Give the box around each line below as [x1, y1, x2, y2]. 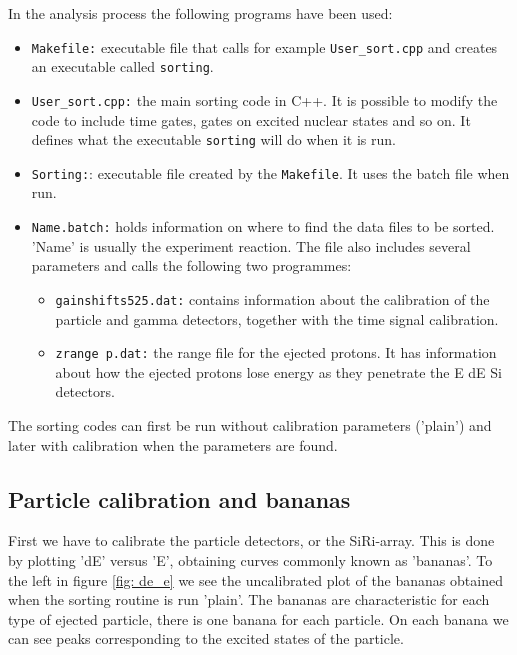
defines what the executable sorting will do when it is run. [31, 129, 396, 150]
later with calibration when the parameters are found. [8, 434, 338, 455]
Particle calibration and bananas [8, 483, 351, 514]
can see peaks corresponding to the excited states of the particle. [8, 628, 404, 649]
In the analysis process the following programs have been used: [8, 3, 393, 23]
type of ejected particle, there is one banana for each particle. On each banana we [8, 608, 509, 629]
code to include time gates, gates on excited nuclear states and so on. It [31, 109, 471, 130]
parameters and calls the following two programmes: [31, 255, 352, 276]
